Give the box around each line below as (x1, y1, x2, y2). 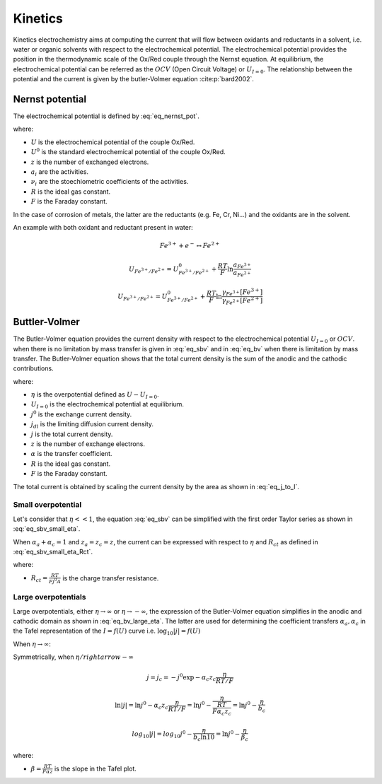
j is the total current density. (30, 430, 113, 438)
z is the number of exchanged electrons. (30, 158, 149, 166)
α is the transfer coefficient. (30, 450, 112, 458)
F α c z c (212, 708, 232, 717)
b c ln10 (193, 732, 215, 742)
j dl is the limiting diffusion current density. (30, 420, 154, 431)
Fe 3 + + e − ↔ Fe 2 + (159, 240, 220, 250)
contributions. (13, 364, 54, 373)
